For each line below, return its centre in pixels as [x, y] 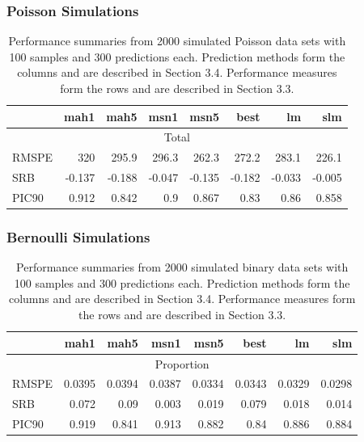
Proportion [182, 363]
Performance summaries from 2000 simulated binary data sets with [182, 267]
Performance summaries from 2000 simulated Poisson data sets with [177, 41]
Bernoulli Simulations [78, 236]
